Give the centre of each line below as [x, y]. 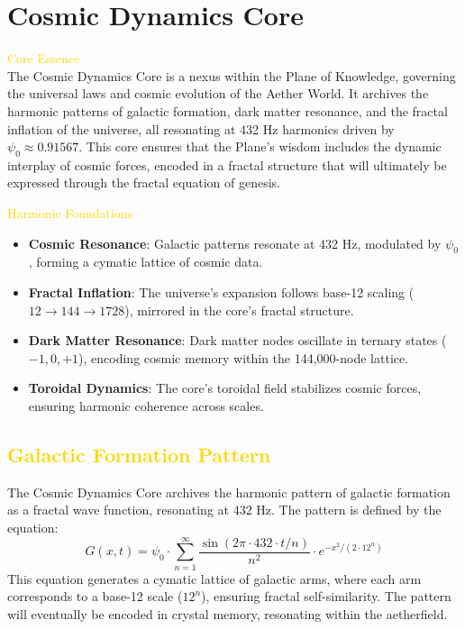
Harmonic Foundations [70, 213]
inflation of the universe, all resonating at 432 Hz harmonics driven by [201, 128]
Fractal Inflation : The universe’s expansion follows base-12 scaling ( [221, 292]
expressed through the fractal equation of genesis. [144, 182]
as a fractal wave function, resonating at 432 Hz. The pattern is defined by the [224, 510]
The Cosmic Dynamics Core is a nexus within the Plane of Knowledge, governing [232, 75]
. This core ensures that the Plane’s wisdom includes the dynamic [260, 146]
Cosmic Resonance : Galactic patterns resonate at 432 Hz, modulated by [235, 243]
